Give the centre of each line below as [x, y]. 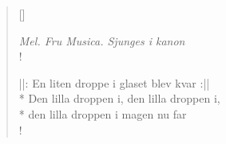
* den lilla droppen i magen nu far [103, 113]
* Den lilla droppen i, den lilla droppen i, [119, 98]
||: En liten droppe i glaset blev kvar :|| [114, 82]
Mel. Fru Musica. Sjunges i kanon [102, 40]
